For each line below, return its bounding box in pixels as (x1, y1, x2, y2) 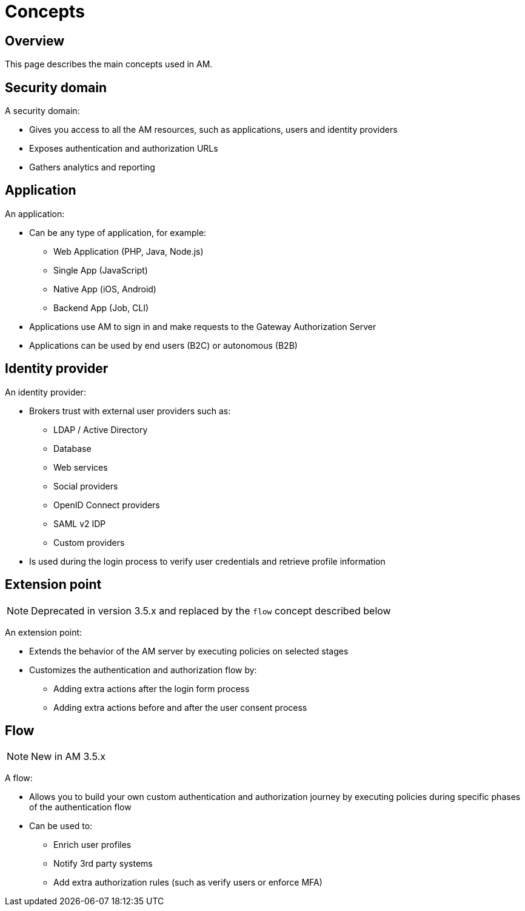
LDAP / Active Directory (53, 424, 148, 435)
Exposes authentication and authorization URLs (29, 143, 218, 154)
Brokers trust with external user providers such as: (29, 405, 231, 416)
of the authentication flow (29, 802, 132, 813)
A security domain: (5, 106, 80, 116)
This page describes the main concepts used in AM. (5, 59, 213, 70)
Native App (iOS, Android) (53, 283, 156, 294)
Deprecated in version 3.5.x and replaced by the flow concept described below (31, 604, 391, 617)
